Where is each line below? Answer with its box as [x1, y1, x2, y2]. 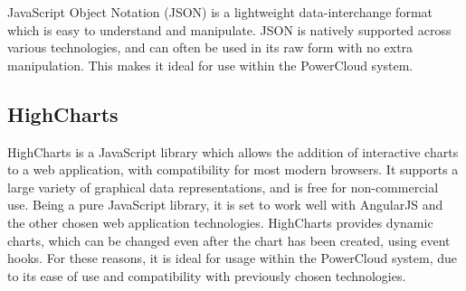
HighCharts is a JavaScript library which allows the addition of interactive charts [7, 142, 459, 161]
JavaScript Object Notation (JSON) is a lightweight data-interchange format [7, 3, 433, 21]
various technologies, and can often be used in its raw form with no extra [7, 38, 414, 57]
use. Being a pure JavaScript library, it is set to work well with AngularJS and [7, 195, 443, 214]
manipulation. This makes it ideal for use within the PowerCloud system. [7, 55, 414, 74]
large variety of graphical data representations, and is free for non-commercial [7, 177, 439, 196]
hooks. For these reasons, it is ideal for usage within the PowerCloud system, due [7, 249, 457, 268]
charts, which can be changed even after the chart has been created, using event [7, 230, 451, 249]
